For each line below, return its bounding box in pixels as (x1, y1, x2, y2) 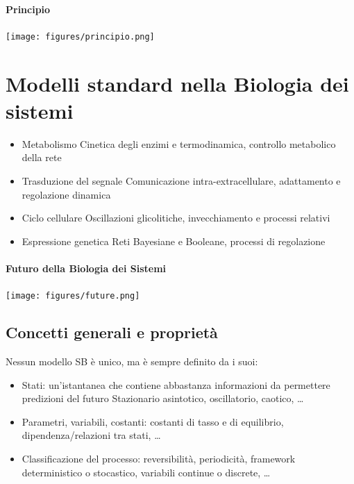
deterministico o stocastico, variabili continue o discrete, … (22, 465, 271, 479)
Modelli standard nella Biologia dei (6, 69, 349, 97)
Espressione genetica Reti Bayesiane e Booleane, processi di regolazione (22, 233, 326, 248)
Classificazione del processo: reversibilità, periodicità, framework (22, 451, 296, 465)
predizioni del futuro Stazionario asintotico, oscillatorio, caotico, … (22, 391, 304, 406)
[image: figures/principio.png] (6, 31, 155, 42)
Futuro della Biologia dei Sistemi (6, 260, 167, 275)
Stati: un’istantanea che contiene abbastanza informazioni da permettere (22, 377, 330, 392)
